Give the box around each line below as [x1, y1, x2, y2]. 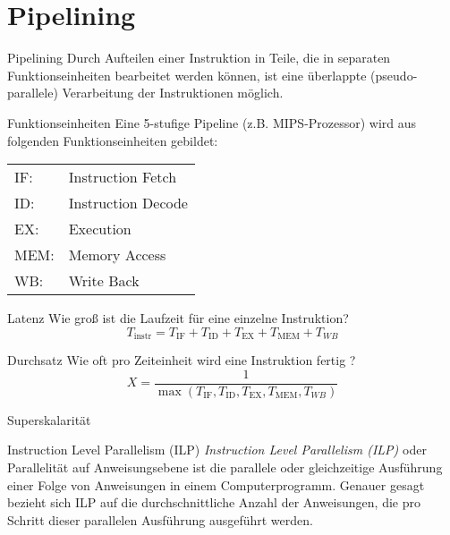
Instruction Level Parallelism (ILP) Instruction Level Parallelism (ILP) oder [7, 440, 427, 459]
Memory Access [68, 244, 166, 266]
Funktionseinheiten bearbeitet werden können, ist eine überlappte [7, 65, 367, 84]
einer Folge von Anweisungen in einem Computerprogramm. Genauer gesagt [7, 475, 425, 494]
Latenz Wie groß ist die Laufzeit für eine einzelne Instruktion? [7, 309, 349, 327]
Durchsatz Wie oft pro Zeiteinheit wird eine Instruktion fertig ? [7, 351, 356, 369]
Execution [68, 218, 132, 240]
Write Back [68, 270, 140, 292]
